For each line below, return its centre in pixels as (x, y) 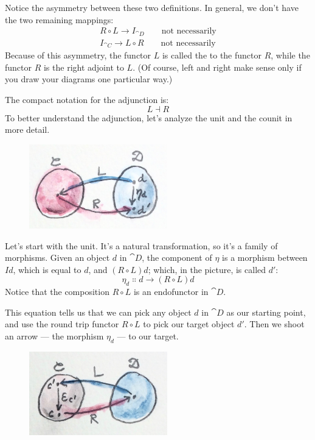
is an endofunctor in (171, 292)
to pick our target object (189, 324)
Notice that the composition (57, 292)
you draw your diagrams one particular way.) (89, 79)
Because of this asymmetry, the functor (78, 55)
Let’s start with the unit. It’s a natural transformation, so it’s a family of (141, 245)
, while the (290, 55)
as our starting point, (266, 312)
